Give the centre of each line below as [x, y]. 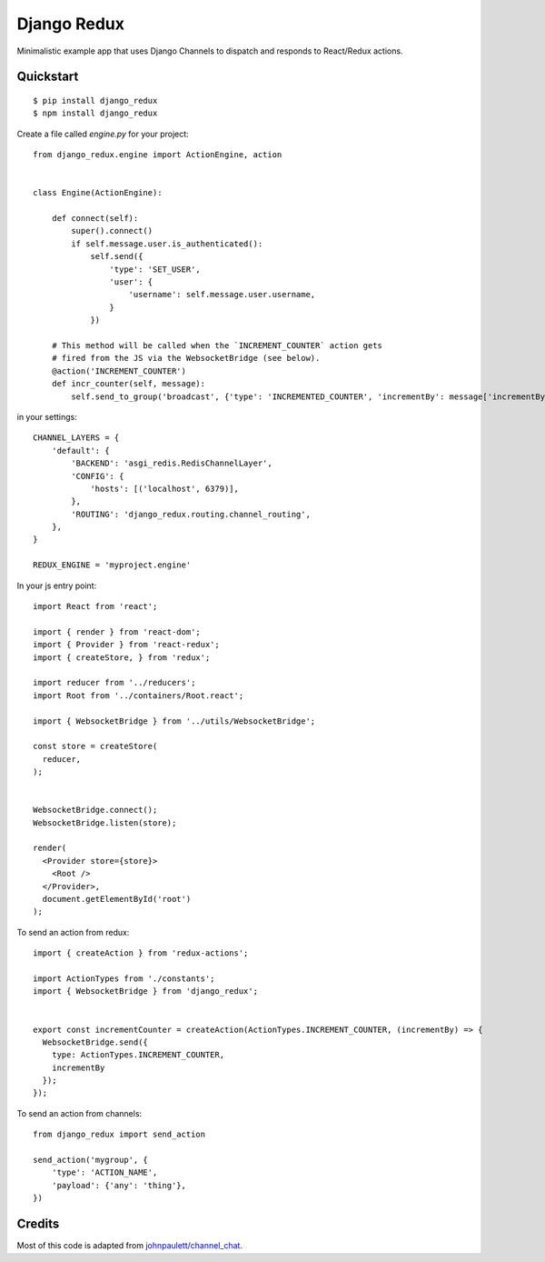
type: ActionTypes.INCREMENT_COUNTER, [138, 1055]
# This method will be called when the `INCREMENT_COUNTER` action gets [217, 345]
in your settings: [47, 416]
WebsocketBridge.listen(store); [105, 822]
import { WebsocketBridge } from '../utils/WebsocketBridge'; [174, 721]
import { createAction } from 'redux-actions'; [141, 953]
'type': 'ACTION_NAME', [104, 1172]
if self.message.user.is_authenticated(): [167, 244]
